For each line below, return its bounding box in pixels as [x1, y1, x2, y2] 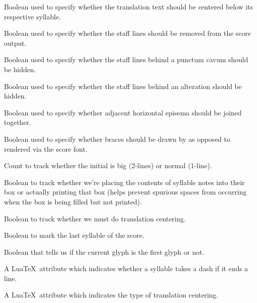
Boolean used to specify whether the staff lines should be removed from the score [4, 28, 251, 38]
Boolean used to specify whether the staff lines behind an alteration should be [4, 81, 242, 91]
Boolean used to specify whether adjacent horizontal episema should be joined [4, 107, 242, 117]
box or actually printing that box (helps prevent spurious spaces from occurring [4, 187, 247, 197]
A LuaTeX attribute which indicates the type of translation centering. [4, 290, 218, 300]
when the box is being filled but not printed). [4, 196, 142, 206]
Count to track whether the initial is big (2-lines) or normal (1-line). [4, 160, 212, 171]
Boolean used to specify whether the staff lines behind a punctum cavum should [4, 54, 249, 65]
